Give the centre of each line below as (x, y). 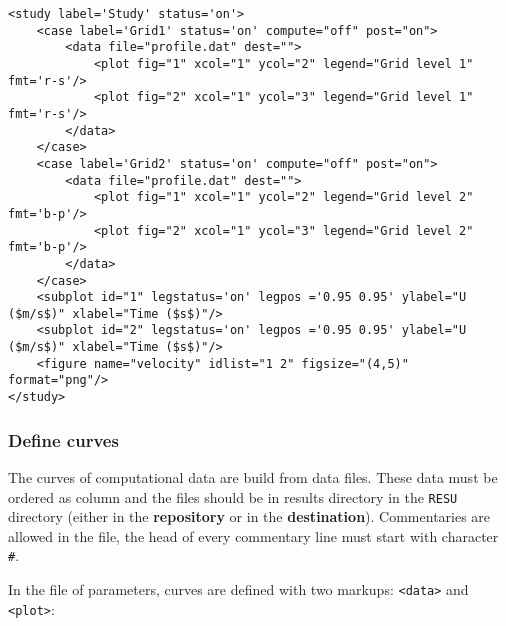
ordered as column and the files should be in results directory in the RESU (233, 496)
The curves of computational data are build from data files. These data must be (253, 476)
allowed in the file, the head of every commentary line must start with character (253, 535)
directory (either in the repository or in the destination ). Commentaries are (249, 516)
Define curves (63, 439)
